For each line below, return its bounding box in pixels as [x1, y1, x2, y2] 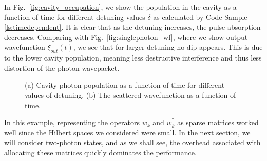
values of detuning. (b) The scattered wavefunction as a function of [25, 89, 236, 100]
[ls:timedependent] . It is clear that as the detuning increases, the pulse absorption [4, 22, 261, 32]
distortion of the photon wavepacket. [4, 62, 120, 73]
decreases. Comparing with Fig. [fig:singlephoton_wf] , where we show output [4, 31, 248, 42]
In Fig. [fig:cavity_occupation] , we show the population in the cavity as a [4, 2, 237, 12]
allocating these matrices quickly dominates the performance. [4, 147, 197, 157]
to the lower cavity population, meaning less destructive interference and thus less [4, 52, 262, 63]
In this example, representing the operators [4, 117, 140, 128]
